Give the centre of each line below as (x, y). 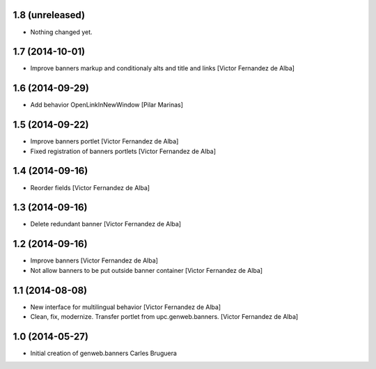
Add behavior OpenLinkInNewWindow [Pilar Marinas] (107, 105)
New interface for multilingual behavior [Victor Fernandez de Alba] (126, 307)
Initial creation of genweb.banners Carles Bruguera (104, 353)
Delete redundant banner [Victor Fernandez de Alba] (105, 224)
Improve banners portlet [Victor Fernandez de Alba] (104, 141)
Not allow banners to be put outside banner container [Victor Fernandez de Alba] (147, 270)
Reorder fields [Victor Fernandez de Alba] (90, 187)
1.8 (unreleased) (49, 15)
